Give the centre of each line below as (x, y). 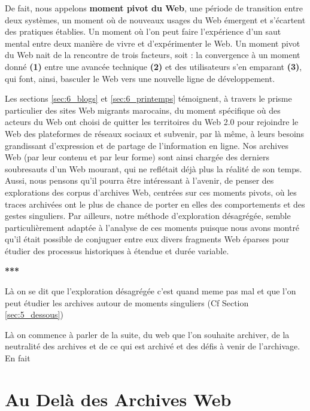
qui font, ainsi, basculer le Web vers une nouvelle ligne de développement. (140, 78)
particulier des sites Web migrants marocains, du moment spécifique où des (143, 110)
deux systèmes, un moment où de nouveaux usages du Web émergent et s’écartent (155, 19)
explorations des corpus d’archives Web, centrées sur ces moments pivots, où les (151, 192)
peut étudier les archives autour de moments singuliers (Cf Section (127, 302)
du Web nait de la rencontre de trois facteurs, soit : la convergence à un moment (153, 55)
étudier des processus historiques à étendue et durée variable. (117, 250)
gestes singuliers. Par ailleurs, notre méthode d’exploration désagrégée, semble (148, 216)
